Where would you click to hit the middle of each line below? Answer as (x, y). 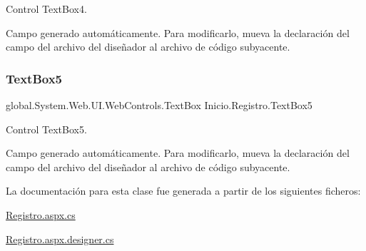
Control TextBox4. (46, 9)
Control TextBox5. (46, 129)
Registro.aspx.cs (41, 214)
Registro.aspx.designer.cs (60, 239)
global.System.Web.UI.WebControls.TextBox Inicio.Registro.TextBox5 (159, 105)
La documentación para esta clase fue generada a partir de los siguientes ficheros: (183, 191)
